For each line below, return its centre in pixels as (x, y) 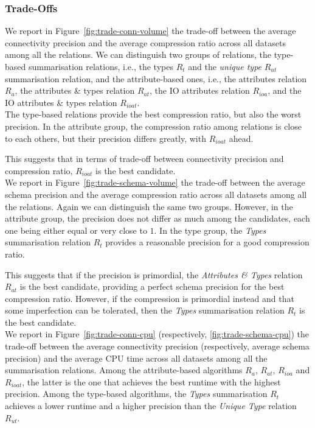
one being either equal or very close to (76, 230)
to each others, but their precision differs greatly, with (106, 138)
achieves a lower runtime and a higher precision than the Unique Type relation (151, 406)
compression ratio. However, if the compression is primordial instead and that (150, 298)
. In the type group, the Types (210, 230)
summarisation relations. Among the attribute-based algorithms (124, 370)
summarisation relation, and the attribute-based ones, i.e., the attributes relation (156, 78)
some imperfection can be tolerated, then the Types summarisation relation (145, 310)
